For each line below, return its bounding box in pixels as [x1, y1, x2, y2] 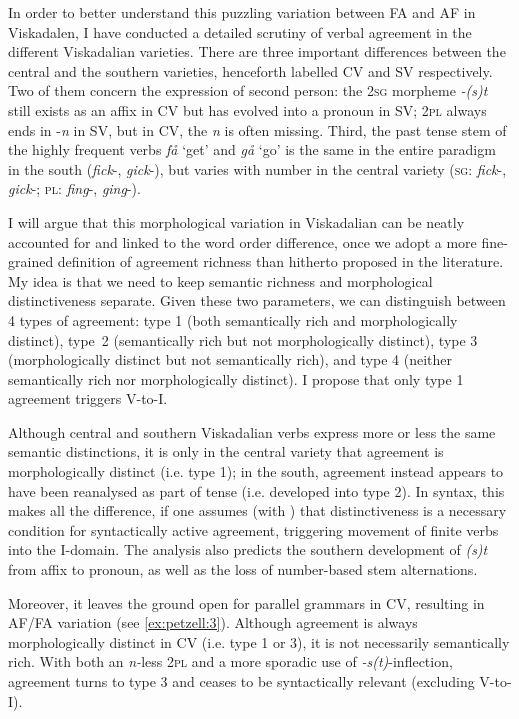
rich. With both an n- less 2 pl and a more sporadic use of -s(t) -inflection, [8, 651, 453, 672]
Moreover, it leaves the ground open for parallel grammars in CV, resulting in [8, 592, 485, 613]
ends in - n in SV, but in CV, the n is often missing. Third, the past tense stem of [8, 119, 507, 140]
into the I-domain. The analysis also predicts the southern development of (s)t [8, 539, 488, 560]
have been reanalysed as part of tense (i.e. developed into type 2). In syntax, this [8, 480, 505, 501]
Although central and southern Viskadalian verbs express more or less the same [8, 421, 496, 442]
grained [8, 251, 54, 272]
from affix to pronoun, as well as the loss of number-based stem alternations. [8, 559, 478, 580]
